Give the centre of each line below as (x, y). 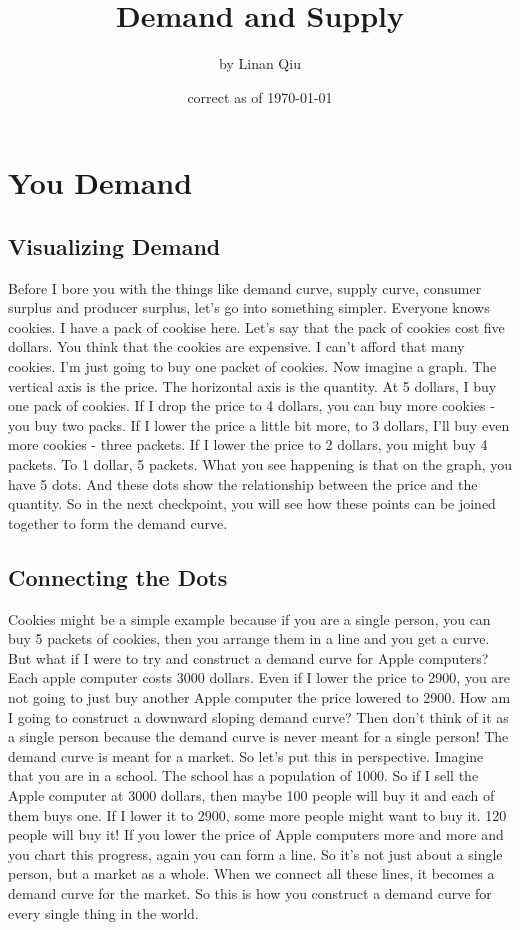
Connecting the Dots (118, 576)
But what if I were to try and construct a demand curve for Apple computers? (248, 657)
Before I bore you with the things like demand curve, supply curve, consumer (245, 287)
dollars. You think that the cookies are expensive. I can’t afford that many (236, 346)
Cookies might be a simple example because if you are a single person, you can (249, 618)
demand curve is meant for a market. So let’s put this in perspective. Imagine (246, 755)
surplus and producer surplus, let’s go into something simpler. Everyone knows (249, 307)
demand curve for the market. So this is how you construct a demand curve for (250, 892)
